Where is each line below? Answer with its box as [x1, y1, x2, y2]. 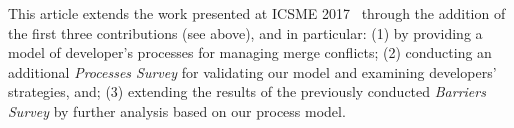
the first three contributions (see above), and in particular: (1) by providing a [8, 22, 483, 43]
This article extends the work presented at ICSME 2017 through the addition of [8, 3, 506, 23]
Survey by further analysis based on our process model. [8, 100, 346, 121]
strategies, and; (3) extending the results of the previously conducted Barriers [8, 81, 486, 102]
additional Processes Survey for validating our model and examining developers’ [8, 61, 497, 82]
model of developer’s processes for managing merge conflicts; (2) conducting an [8, 42, 492, 63]
